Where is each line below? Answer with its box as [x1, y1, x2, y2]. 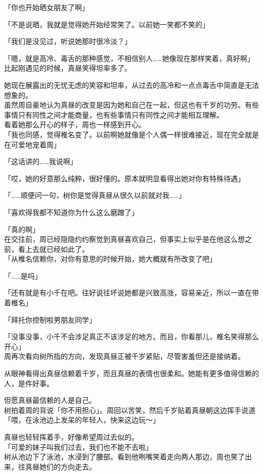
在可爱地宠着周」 [4, 139, 61, 149]
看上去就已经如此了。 [18, 243, 89, 254]
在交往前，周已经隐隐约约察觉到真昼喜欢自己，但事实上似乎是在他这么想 [4, 234, 245, 244]
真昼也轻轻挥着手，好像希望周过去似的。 [4, 432, 139, 442]
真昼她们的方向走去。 [25, 461, 96, 471]
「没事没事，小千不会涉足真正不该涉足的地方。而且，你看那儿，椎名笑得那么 [4, 331, 259, 342]
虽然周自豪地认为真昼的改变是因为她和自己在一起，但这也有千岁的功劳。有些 [4, 99, 259, 110]
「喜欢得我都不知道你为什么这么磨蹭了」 [4, 206, 139, 217]
